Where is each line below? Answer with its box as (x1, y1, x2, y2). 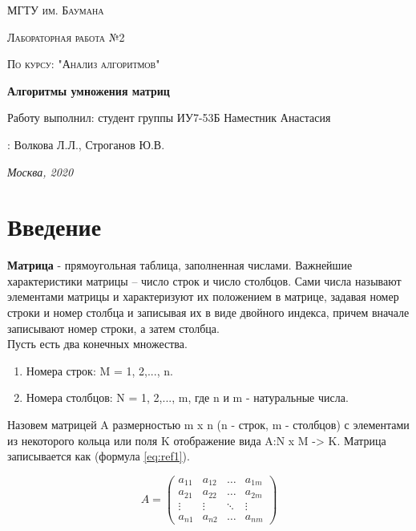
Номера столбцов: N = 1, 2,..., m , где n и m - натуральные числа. (26, 389, 349, 406)
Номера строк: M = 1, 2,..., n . (26, 362, 173, 379)
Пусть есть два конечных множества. (7, 335, 188, 352)
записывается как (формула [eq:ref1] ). (7, 448, 190, 464)
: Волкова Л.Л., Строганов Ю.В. (7, 136, 165, 152)
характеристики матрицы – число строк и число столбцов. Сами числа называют (7, 272, 402, 289)
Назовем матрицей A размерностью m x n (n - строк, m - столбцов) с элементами (7, 416, 410, 433)
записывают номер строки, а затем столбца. (7, 319, 220, 336)
